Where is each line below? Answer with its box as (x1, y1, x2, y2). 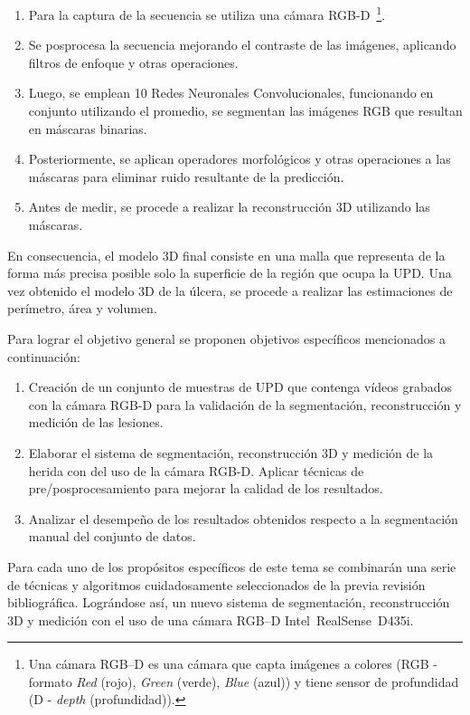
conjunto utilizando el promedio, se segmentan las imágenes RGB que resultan (28, 101, 463, 120)
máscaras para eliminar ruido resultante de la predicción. (28, 167, 344, 186)
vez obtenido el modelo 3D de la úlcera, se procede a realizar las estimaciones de (7, 281, 453, 300)
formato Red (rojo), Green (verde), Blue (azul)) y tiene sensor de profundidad (28, 672, 459, 691)
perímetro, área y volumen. (7, 299, 157, 318)
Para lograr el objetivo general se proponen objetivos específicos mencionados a (7, 329, 446, 348)
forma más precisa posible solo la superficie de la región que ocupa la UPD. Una (7, 263, 452, 282)
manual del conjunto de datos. (28, 527, 196, 546)
